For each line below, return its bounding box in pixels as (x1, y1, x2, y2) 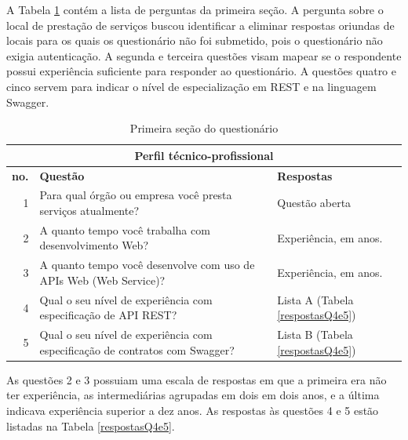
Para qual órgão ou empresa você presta (39, 187, 232, 203)
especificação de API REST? (39, 307, 177, 323)
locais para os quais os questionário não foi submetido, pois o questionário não (6, 32, 383, 49)
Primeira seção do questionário (129, 120, 279, 136)
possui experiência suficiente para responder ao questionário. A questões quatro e (6, 63, 396, 79)
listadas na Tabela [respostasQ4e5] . (6, 417, 175, 434)
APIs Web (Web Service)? (39, 271, 166, 288)
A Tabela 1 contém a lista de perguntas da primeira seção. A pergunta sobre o (6, 2, 384, 17)
